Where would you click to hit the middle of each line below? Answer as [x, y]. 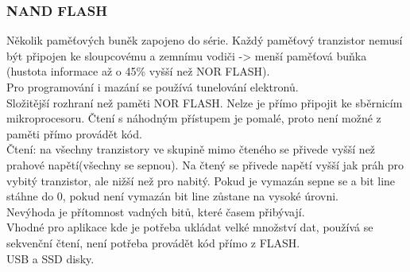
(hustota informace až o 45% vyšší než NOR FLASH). [138, 71]
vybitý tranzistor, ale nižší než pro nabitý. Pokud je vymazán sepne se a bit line [201, 180]
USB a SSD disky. [50, 258]
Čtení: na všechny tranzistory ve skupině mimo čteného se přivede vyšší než [191, 149]
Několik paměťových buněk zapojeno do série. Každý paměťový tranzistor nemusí [205, 40]
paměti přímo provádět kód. [74, 133]
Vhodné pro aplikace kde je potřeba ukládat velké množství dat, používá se [190, 227]
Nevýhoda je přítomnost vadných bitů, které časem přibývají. [156, 211]
